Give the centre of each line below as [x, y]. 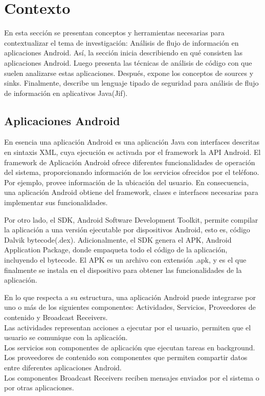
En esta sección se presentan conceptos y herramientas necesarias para [114, 33]
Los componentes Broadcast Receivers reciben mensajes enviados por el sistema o [132, 377]
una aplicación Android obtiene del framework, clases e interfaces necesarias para [131, 192]
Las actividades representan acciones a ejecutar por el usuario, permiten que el [128, 327]
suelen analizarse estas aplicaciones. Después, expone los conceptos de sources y [129, 73]
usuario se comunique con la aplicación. [66, 337]
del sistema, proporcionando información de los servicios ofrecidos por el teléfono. [132, 172]
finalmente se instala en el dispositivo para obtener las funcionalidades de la [123, 270]
